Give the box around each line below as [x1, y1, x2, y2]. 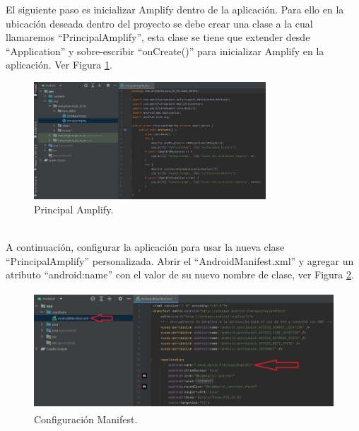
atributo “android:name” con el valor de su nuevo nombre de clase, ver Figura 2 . [6, 267, 354, 282]
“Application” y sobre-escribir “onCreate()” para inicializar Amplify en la [6, 43, 324, 58]
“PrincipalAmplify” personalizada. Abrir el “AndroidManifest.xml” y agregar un [6, 253, 354, 268]
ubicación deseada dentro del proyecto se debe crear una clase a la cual [6, 16, 313, 30]
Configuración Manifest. [34, 411, 138, 426]
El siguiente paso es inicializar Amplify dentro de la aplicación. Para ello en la [6, 2, 344, 16]
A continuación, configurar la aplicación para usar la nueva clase [6, 240, 285, 254]
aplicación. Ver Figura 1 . [6, 57, 112, 72]
